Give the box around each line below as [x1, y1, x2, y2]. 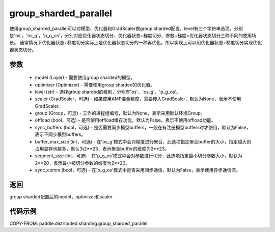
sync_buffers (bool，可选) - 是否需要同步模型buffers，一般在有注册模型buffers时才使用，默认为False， [35, 124, 251, 130]
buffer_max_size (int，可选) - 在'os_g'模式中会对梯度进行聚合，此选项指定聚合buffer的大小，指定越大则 [35, 138, 252, 144]
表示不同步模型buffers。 [35, 131, 86, 137]
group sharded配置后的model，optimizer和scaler [9, 194, 113, 200]
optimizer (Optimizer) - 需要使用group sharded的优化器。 [35, 81, 155, 88]
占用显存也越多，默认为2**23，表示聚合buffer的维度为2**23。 [35, 146, 170, 152]
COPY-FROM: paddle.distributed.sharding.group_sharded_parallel [9, 220, 148, 226]
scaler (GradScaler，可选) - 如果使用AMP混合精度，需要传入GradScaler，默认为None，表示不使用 [35, 96, 241, 102]
